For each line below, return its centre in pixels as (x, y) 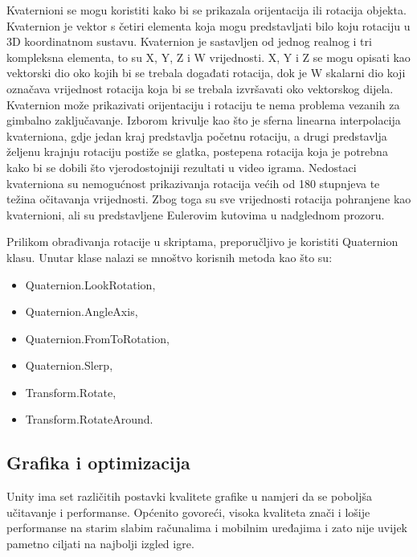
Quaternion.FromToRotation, (97, 338)
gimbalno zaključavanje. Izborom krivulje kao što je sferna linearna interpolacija (204, 120)
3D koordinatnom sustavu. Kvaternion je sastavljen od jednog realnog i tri (189, 41)
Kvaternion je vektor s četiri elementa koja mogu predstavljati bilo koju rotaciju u (208, 25)
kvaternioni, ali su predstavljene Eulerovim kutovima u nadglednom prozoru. (196, 214)
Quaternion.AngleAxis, (82, 311)
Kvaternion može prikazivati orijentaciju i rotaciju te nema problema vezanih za (203, 104)
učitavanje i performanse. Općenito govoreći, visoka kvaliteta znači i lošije (188, 512)
